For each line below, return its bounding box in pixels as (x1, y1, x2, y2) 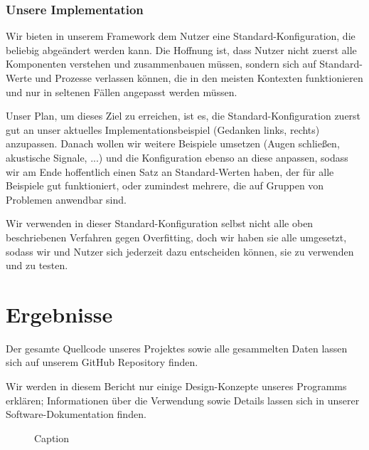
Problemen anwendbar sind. (6, 192, 127, 206)
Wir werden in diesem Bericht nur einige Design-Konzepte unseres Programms (6, 379, 347, 394)
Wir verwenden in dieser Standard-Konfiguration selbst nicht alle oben (6, 216, 314, 231)
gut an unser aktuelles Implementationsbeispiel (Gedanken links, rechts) (6, 122, 320, 137)
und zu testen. (6, 258, 68, 273)
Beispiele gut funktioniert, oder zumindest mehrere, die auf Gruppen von (6, 178, 324, 193)
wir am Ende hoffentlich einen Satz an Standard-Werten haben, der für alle (6, 164, 334, 179)
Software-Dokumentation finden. (6, 407, 146, 422)
